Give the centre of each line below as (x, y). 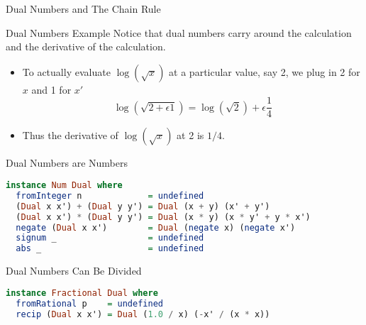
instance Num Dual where (64, 186)
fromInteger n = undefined (110, 195)
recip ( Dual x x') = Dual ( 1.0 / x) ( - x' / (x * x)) (143, 314)
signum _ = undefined (110, 238)
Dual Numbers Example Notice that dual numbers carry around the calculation (179, 32)
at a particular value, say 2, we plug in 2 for (265, 71)
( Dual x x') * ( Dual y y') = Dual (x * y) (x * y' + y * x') (163, 217)
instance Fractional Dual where (82, 293)
